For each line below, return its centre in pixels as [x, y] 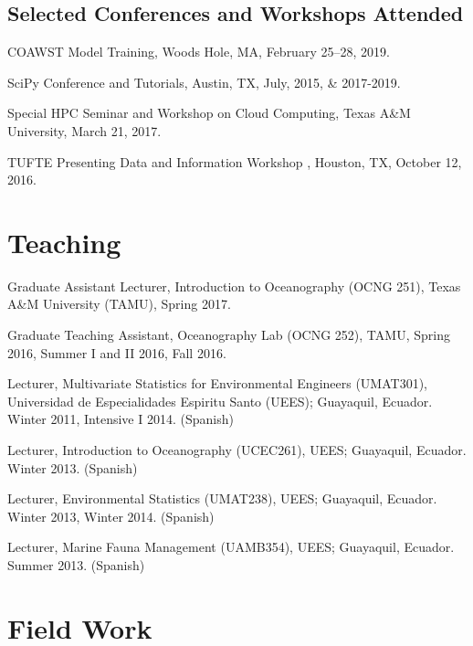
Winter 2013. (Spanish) [73, 467]
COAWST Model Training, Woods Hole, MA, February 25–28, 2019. [199, 52]
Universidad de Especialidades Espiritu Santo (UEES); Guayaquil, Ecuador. [220, 401]
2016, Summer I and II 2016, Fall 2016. [117, 352]
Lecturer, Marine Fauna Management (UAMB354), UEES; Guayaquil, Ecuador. [231, 547]
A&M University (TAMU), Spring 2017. [119, 304]
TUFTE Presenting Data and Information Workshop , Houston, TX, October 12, [235, 161]
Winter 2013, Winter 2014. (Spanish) [111, 516]
